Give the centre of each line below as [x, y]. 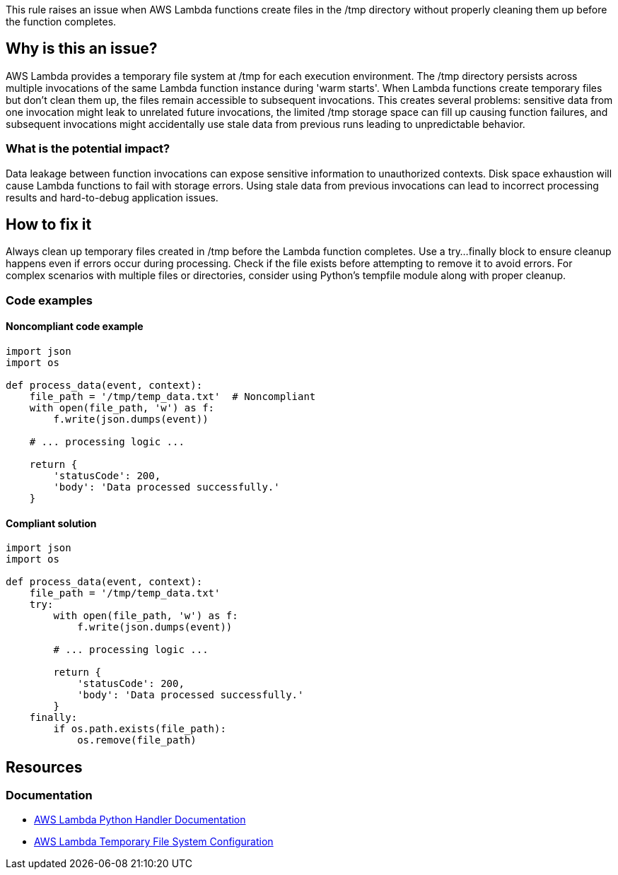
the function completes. [61, 22]
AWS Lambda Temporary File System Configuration [154, 842]
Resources [44, 767]
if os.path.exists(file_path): [140, 729]
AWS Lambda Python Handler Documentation [140, 820]
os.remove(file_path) [137, 740]
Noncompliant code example [75, 327]
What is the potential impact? [88, 149]
